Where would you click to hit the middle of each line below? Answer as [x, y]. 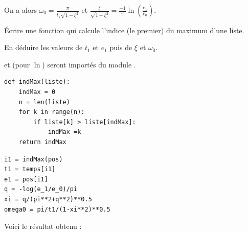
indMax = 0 [37, 92]
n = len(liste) [44, 102]
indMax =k [64, 132]
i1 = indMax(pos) [33, 159]
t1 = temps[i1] [30, 169]
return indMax [42, 142]
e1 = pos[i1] [26, 179]
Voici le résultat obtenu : [43, 226]
